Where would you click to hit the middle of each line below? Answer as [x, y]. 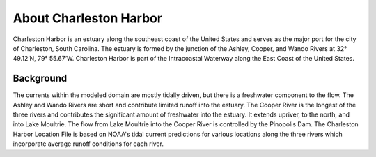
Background [40, 78]
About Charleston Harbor [88, 18]
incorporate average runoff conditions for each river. [88, 144]
